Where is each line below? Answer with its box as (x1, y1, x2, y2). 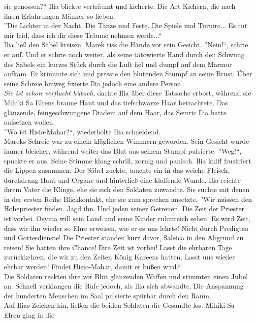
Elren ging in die (4, 310, 55, 320)
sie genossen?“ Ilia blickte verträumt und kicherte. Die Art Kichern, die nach (4, 1, 236, 11)
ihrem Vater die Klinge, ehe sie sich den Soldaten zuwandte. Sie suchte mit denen (4, 184, 250, 194)
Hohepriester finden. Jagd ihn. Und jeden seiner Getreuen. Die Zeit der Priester (4, 203, 245, 214)
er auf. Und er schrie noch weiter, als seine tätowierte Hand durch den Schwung (4, 49, 245, 59)
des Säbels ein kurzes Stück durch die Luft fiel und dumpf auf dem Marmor (4, 59, 232, 69)
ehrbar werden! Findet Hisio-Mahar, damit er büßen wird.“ (4, 261, 181, 272)
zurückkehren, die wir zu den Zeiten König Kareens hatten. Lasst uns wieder (4, 252, 235, 262)
